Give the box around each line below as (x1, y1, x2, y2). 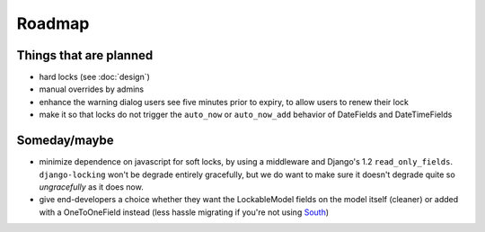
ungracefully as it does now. (39, 181, 144, 192)
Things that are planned (16, 48, 154, 63)
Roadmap (16, 13, 90, 33)
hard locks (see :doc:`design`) (39, 72, 150, 83)
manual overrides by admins (39, 84, 144, 94)
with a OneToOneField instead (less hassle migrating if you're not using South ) (39, 207, 330, 218)
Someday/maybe (16, 133, 114, 148)
